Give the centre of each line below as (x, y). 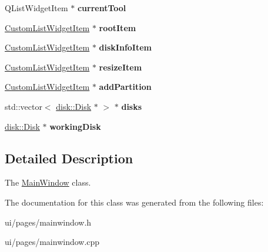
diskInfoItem (125, 47)
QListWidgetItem (36, 8)
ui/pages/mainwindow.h (48, 222)
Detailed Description (69, 158)
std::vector (24, 106)
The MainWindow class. (48, 182)
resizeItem (120, 67)
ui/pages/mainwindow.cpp (52, 242)
